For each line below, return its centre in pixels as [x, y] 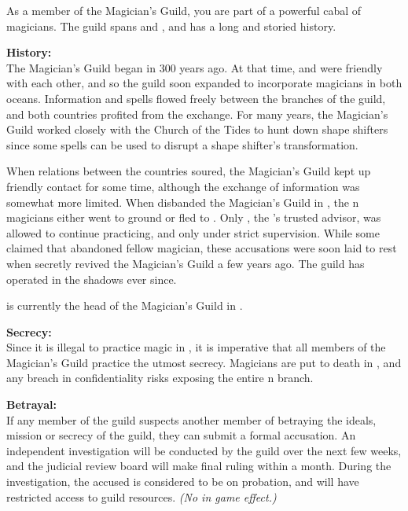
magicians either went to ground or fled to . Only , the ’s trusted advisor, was [194, 217]
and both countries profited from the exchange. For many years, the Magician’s [197, 114]
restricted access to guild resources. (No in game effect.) [142, 496]
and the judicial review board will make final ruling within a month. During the [199, 466]
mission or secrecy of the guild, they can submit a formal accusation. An [181, 435]
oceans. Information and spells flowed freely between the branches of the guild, [196, 98]
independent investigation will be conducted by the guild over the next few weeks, [204, 450]
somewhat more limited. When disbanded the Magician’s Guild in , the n [183, 202]
